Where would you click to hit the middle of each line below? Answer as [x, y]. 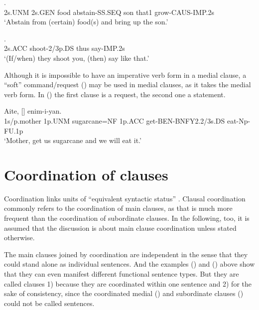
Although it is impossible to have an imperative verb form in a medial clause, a [125, 75]
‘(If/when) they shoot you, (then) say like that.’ [77, 58]
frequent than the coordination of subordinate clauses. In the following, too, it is [127, 218]
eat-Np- [239, 120]
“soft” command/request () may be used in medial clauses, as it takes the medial [128, 84]
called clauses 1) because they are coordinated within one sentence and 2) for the [128, 283]
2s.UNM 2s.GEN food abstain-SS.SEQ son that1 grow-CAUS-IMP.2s [109, 12]
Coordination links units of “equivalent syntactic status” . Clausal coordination [125, 198]
